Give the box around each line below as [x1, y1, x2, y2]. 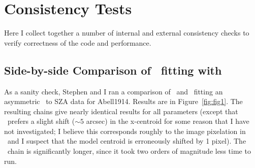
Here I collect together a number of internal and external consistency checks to [4, 27, 249, 38]
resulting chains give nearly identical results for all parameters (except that [4, 106, 238, 116]
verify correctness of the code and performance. [4, 37, 151, 48]
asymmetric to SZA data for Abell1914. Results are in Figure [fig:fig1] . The [4, 96, 243, 107]
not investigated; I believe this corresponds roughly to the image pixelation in [4, 125, 246, 136]
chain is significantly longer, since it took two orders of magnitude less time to [7, 146, 251, 156]
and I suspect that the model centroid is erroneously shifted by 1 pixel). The [7, 136, 246, 146]
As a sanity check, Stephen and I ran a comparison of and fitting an [4, 86, 223, 96]
